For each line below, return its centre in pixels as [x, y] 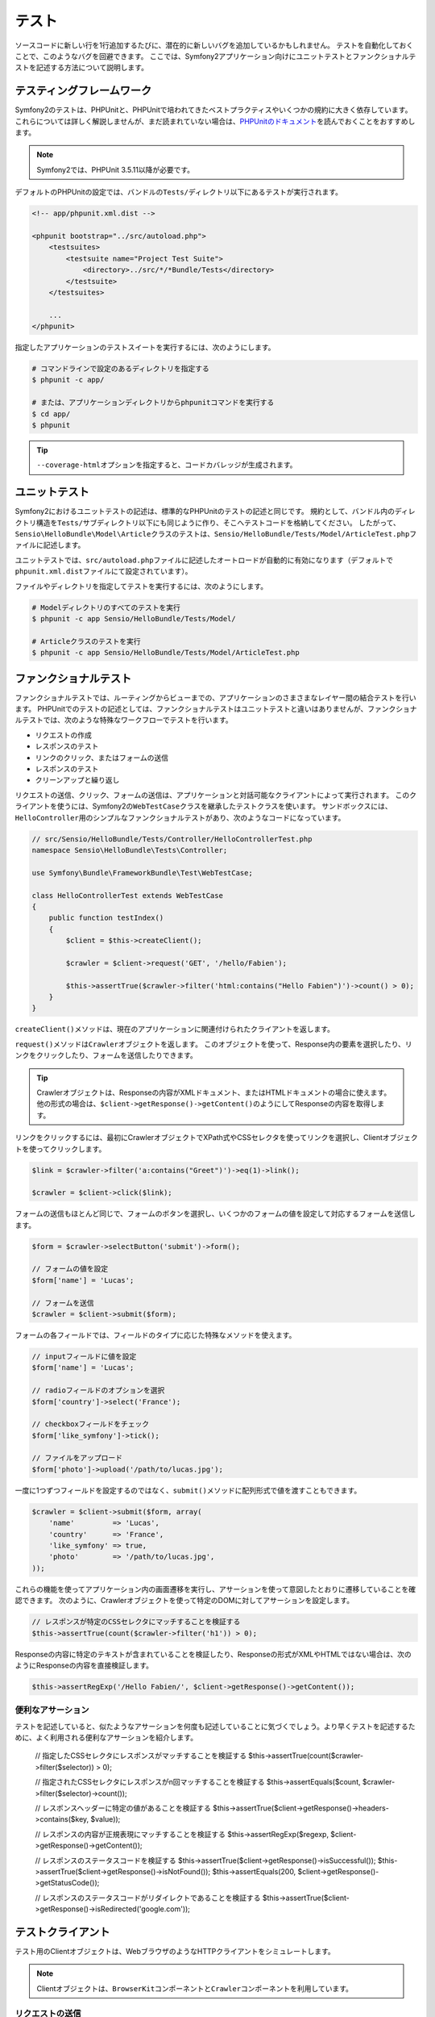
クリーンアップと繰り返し [77, 780]
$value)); [106, 1819]
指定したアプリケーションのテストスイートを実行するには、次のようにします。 [145, 348]
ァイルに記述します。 [50, 545]
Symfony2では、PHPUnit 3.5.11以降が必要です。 [116, 169]
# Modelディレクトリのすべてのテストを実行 [106, 608]
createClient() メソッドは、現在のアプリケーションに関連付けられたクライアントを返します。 [174, 1029]
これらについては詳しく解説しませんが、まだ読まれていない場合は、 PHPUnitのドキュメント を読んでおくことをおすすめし [215, 121]
